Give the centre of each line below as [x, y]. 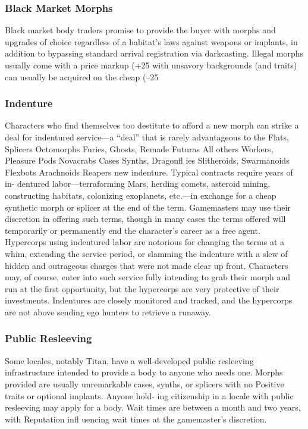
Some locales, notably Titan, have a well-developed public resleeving [129, 360]
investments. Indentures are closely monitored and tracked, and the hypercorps [149, 300]
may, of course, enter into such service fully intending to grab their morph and [147, 277]
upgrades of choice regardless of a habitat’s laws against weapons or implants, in [151, 41]
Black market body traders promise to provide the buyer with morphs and [140, 30]
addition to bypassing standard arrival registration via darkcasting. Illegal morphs [154, 53]
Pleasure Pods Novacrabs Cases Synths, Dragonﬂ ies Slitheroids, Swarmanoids [147, 160]
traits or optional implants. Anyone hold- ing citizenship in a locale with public [149, 395]
